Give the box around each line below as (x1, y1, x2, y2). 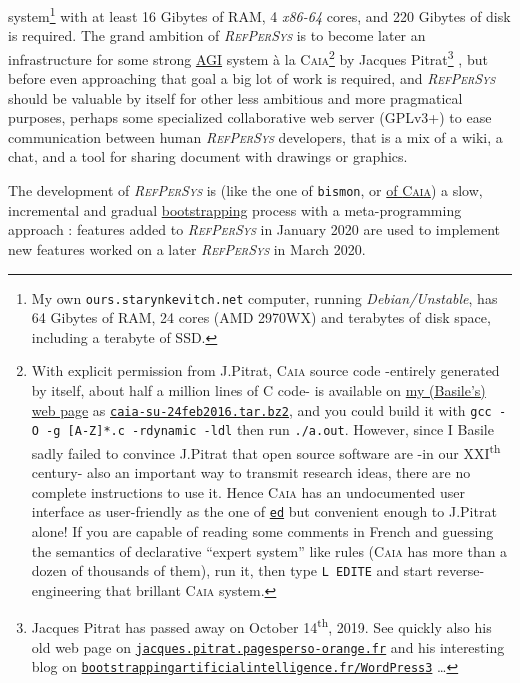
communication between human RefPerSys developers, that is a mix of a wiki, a (8, 126, 503, 147)
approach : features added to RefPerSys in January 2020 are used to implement (8, 219, 501, 240)
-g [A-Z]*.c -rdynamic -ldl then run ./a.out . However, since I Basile (46, 419, 494, 440)
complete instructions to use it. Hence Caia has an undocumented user (31, 481, 466, 502)
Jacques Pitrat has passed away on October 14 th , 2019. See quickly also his (31, 614, 492, 638)
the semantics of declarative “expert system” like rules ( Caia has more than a (31, 540, 508, 561)
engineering (31, 579, 102, 600)
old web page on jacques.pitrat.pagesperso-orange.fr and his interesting (31, 636, 505, 657)
